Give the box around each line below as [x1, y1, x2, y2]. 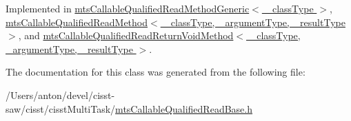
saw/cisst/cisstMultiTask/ [6, 101, 116, 115]
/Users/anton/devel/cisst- [6, 87, 115, 102]
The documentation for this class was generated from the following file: [6, 65, 305, 79]
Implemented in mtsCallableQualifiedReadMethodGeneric [6, 1, 250, 15]
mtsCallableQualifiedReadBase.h [115, 101, 252, 115]
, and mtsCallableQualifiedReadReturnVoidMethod [18, 28, 234, 43]
